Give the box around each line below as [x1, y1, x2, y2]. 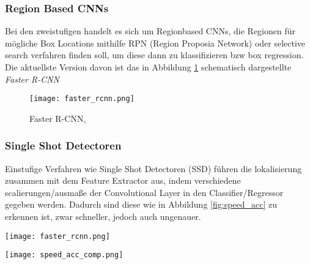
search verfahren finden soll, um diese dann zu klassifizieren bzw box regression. [5, 48, 304, 61]
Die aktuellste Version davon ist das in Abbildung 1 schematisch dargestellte [5, 61, 292, 73]
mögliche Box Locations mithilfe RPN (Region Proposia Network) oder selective [5, 36, 306, 49]
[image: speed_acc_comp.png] [5, 251, 124, 260]
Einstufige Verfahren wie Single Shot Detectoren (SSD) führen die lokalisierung [5, 162, 302, 175]
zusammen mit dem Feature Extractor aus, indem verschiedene [5, 174, 241, 187]
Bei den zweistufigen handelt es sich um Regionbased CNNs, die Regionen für [5, 25, 296, 37]
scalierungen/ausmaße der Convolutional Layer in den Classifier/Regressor [5, 186, 284, 198]
